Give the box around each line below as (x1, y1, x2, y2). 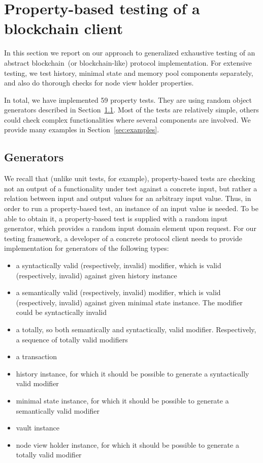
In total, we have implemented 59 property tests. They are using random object (4, 94, 252, 105)
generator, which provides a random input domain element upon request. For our (4, 223, 256, 234)
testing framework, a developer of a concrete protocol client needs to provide (4, 233, 242, 243)
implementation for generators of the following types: (4, 243, 169, 253)
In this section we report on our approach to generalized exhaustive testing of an (4, 47, 255, 58)
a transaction (16, 351, 57, 362)
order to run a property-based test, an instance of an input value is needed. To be (4, 203, 259, 214)
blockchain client (4, 18, 123, 39)
